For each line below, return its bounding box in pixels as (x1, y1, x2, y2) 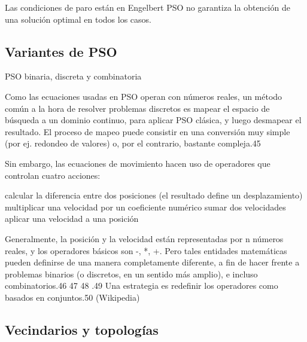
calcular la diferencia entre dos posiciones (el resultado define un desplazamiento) (5, 189, 303, 201)
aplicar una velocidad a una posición (5, 212, 139, 225)
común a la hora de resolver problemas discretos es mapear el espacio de (5, 102, 270, 114)
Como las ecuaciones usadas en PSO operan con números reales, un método (5, 90, 282, 102)
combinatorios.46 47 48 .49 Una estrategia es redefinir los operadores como (5, 279, 278, 292)
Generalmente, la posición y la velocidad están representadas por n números (5, 232, 284, 245)
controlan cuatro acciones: (5, 169, 101, 181)
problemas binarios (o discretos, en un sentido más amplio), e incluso (5, 267, 258, 280)
